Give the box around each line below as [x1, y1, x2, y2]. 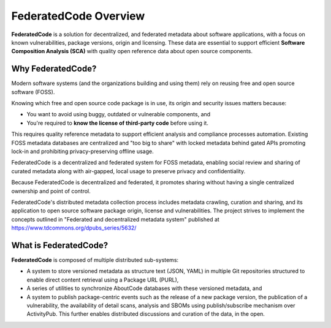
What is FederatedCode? [11, 240, 108, 250]
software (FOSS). [11, 88, 55, 95]
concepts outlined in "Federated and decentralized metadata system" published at [11, 215, 220, 223]
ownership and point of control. [11, 187, 91, 195]
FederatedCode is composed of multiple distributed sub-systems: [11, 256, 179, 263]
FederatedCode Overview [11, 9, 145, 23]
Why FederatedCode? [11, 64, 97, 74]
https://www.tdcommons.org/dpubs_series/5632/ [11, 224, 137, 232]
